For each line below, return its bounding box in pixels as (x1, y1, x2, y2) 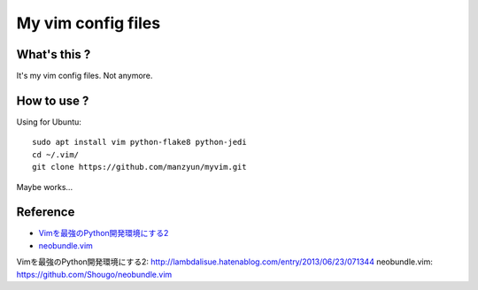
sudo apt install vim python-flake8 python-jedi (32, 137, 247, 148)
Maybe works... (16, 181, 73, 192)
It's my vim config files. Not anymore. (16, 71, 153, 81)
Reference (16, 204, 75, 220)
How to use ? (16, 93, 89, 108)
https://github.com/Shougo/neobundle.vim (16, 269, 173, 279)
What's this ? (16, 47, 91, 62)
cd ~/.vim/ (32, 149, 80, 159)
